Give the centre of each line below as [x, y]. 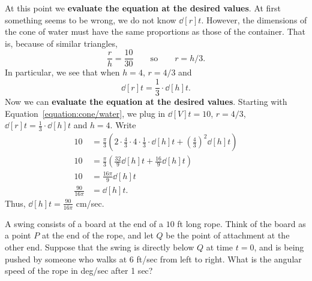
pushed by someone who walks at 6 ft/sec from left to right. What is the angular [153, 259]
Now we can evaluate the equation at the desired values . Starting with [146, 102]
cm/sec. [90, 203]
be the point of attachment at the [228, 235]
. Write [123, 125]
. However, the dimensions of [254, 19]
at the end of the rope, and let [97, 235]
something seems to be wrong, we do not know [91, 19]
